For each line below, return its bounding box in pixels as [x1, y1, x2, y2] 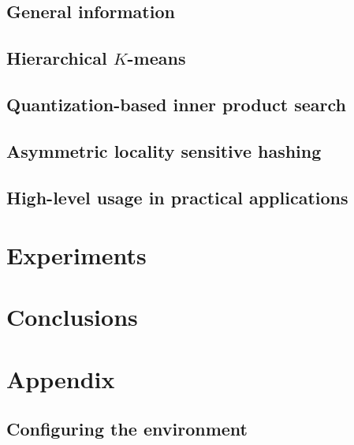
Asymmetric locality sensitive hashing [6, 138, 322, 163]
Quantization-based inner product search [6, 92, 346, 116]
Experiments [6, 239, 147, 271]
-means [127, 46, 186, 70]
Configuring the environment [6, 417, 248, 441]
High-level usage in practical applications [6, 185, 348, 209]
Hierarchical [6, 46, 107, 70]
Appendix [6, 362, 115, 395]
